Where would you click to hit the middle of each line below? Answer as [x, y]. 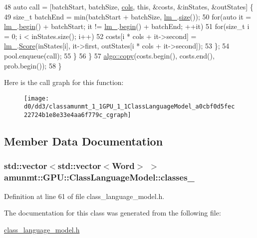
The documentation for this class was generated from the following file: [113, 213]
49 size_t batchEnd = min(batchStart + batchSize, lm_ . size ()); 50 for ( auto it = [128, 16]
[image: [37, 98]
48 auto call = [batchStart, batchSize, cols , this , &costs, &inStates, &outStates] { [129, 6]
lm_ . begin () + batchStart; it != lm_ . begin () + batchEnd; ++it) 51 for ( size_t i [127, 26]
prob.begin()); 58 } [33, 65]
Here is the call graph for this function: [64, 82]
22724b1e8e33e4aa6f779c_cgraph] [78, 115]
